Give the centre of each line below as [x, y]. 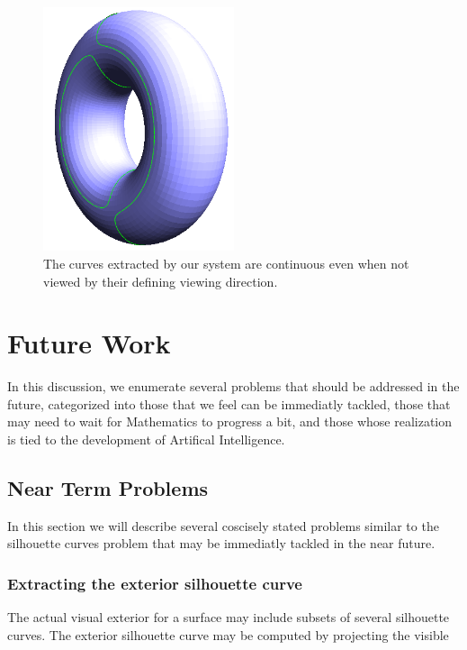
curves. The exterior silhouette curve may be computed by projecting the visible [228, 634]
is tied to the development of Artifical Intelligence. [146, 439]
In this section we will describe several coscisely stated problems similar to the [223, 525]
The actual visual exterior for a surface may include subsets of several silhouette [229, 617]
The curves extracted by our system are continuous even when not [226, 263]
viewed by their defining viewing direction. [161, 281]
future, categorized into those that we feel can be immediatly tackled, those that [229, 403]
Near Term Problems [108, 488]
